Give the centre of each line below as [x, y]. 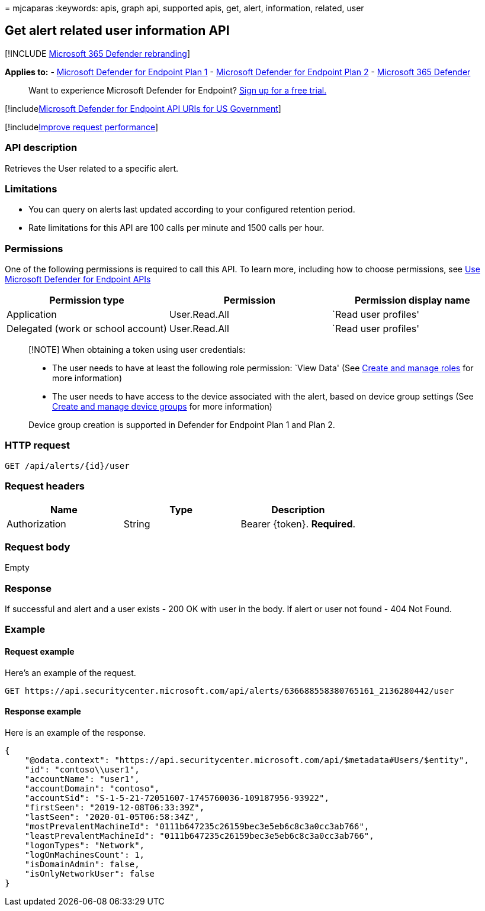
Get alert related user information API [117, 31]
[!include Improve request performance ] [82, 127]
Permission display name [412, 300]
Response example [43, 712]
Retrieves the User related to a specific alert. [92, 168]
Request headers [45, 486]
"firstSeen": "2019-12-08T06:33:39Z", [115, 807]
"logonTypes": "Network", [85, 845]
